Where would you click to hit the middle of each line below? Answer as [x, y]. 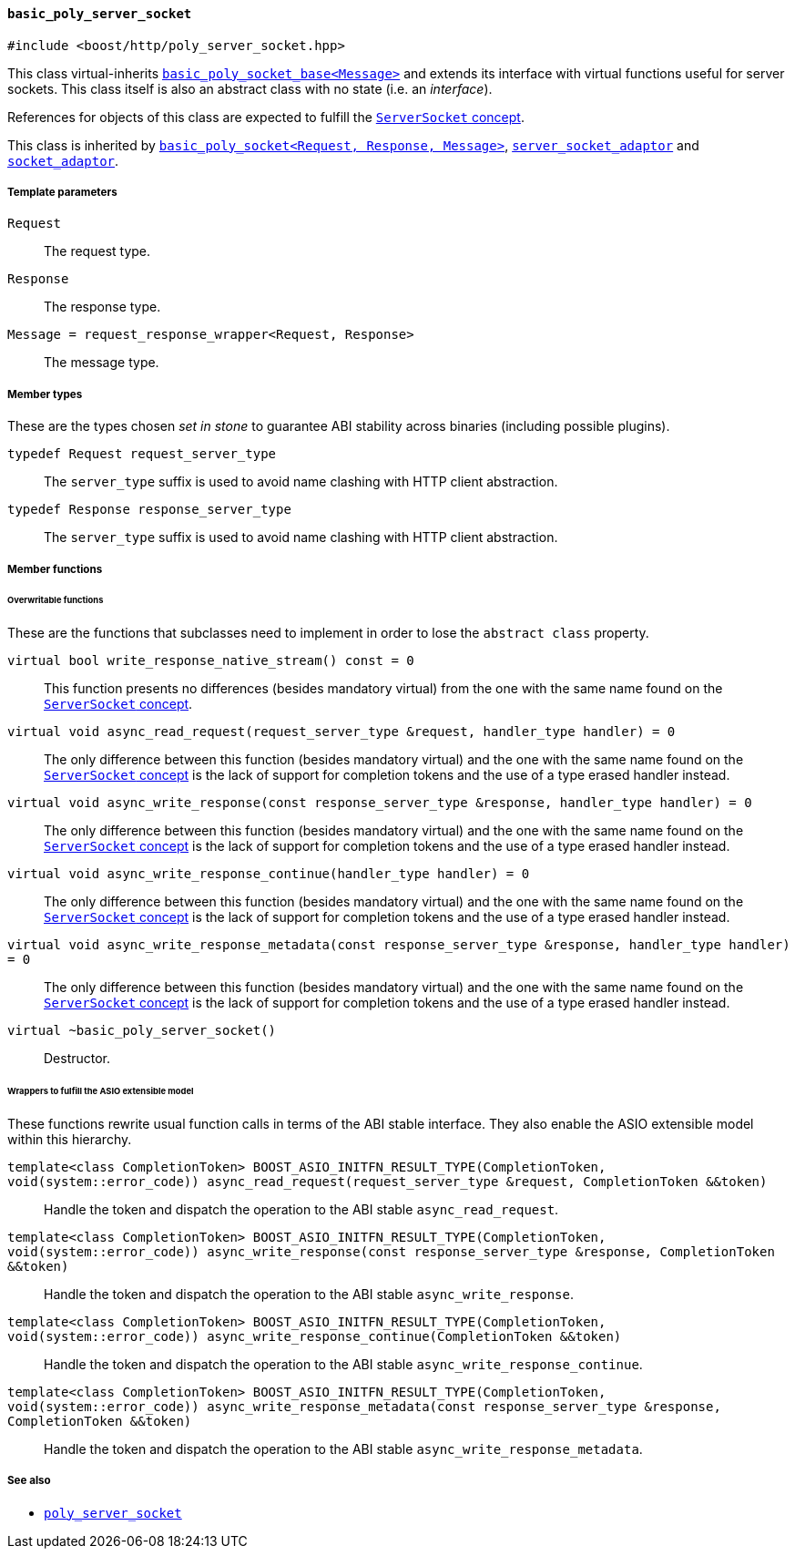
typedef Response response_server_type [149, 510]
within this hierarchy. [70, 1139]
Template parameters [62, 192]
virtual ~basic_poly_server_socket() [142, 1031]
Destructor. [77, 1059]
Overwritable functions [56, 600]
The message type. [102, 363]
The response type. [102, 307]
